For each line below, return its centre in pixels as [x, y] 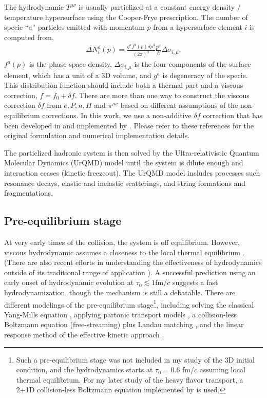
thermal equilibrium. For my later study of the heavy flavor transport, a [130, 379]
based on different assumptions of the [179, 105]
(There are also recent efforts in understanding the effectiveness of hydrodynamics [133, 262]
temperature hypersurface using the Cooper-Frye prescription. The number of [126, 17]
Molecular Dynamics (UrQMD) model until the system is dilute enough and [124, 163]
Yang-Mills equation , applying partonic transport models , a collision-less [120, 314]
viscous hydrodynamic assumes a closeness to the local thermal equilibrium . [125, 252]
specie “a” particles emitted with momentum [74, 27]
